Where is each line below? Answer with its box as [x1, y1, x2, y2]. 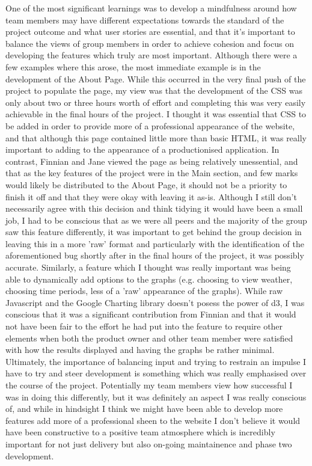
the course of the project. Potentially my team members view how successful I [5, 379, 293, 391]
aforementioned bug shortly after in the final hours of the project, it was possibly [5, 249, 304, 262]
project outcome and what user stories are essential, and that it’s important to [5, 25, 295, 38]
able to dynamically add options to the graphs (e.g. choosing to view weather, [5, 272, 293, 285]
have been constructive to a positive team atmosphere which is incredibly [5, 426, 275, 438]
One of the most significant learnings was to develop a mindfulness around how [5, 2, 297, 14]
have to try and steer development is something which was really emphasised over [5, 367, 307, 379]
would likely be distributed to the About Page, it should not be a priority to [5, 178, 287, 191]
